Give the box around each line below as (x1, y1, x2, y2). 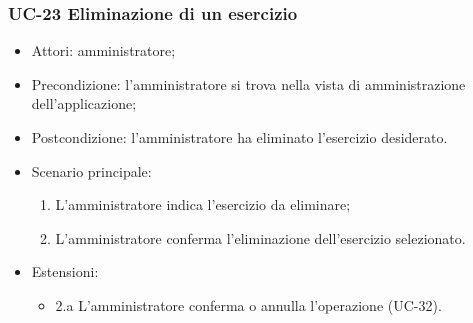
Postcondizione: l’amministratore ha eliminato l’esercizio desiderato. (31, 127, 448, 147)
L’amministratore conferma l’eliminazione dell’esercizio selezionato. (55, 227, 466, 248)
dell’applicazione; (31, 93, 137, 114)
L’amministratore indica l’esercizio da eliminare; (55, 194, 351, 215)
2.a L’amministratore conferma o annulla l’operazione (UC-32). (55, 294, 442, 315)
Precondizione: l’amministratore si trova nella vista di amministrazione (31, 73, 466, 94)
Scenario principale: (31, 160, 152, 181)
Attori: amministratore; (31, 40, 176, 61)
